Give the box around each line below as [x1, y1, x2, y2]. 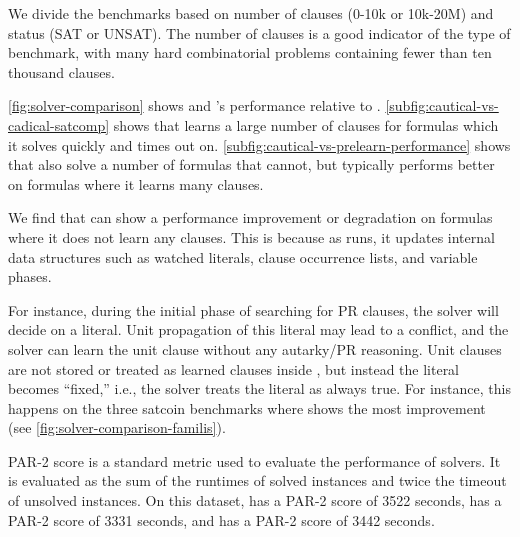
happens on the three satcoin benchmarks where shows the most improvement [8, 397, 486, 418]
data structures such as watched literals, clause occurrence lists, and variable [8, 246, 478, 267]
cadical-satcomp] [8, 114, 110, 135]
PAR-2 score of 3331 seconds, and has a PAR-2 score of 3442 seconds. [8, 509, 435, 530]
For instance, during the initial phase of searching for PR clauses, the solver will [8, 299, 499, 320]
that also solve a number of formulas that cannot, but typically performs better [8, 154, 495, 175]
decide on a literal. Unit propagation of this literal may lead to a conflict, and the [8, 319, 509, 340]
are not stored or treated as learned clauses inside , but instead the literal [8, 358, 460, 379]
